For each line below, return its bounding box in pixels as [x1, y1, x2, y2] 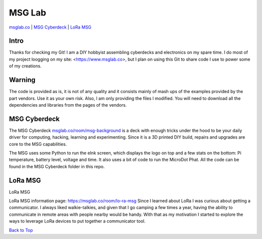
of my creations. [9, 63, 42, 69]
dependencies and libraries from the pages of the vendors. [9, 102, 127, 108]
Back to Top [9, 227, 33, 233]
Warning [9, 76, 36, 84]
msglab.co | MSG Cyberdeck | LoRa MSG [9, 24, 92, 30]
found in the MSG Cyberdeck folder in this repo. [9, 163, 105, 169]
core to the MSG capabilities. [9, 141, 67, 147]
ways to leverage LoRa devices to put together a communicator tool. [9, 218, 146, 224]
